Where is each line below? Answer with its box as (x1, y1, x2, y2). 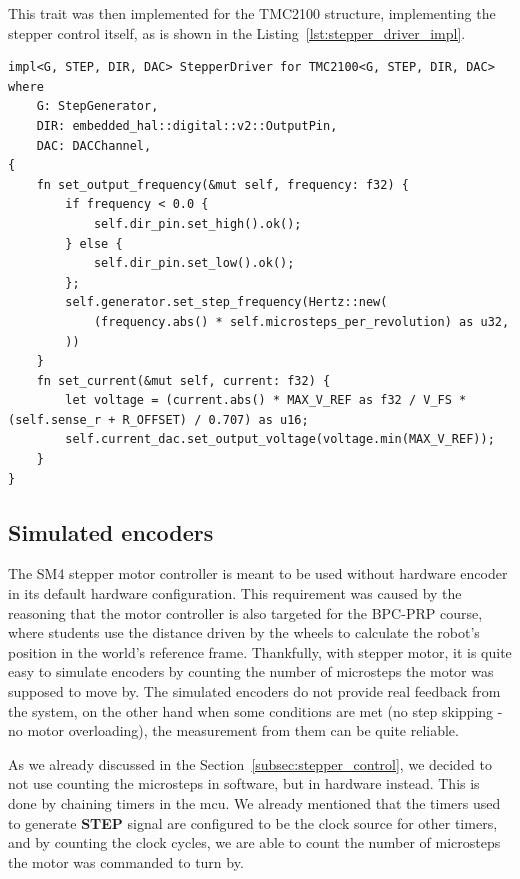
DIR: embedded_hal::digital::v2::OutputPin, (36, 118, 338, 133)
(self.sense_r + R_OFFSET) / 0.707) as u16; (8, 412, 309, 427)
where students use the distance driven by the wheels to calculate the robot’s (8, 622, 480, 643)
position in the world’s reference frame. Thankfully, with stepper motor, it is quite (8, 641, 512, 662)
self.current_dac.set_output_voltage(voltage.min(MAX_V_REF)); (65, 432, 495, 447)
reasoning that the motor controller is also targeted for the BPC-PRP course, (8, 602, 483, 623)
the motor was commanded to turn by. (8, 851, 244, 872)
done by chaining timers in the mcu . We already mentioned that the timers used (8, 792, 501, 813)
